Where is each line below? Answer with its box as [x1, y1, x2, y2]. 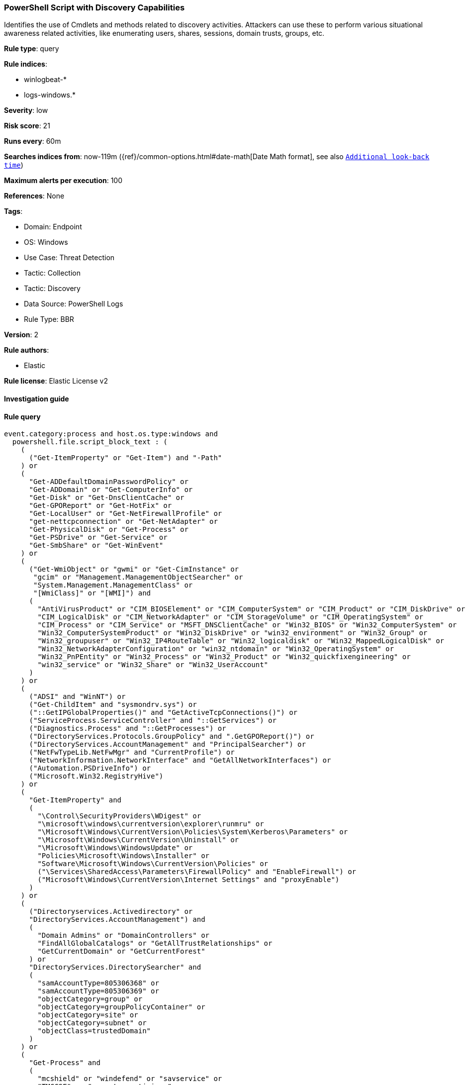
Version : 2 [4, 330, 39, 339]
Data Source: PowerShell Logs [24, 299, 123, 308]
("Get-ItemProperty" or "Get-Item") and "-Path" [29, 454, 222, 462]
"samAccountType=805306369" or [37, 987, 159, 995]
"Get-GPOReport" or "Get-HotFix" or [29, 501, 172, 510]
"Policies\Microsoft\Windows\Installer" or [37, 852, 210, 860]
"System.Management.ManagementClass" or [33, 581, 193, 590]
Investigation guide [4, 394, 69, 403]
